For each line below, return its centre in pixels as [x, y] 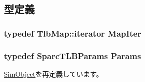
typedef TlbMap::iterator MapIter [73, 33]
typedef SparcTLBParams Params [72, 55]
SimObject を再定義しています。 [53, 73]
